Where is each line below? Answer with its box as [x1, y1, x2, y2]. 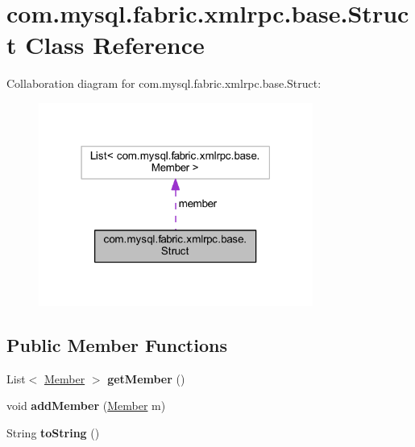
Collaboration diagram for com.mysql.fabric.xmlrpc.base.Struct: [6, 75, 322, 92]
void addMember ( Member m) [6, 397, 166, 414]
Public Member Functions [6, 332, 227, 357]
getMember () [107, 370, 185, 387]
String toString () [6, 424, 100, 441]
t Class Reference [6, 28, 205, 61]
